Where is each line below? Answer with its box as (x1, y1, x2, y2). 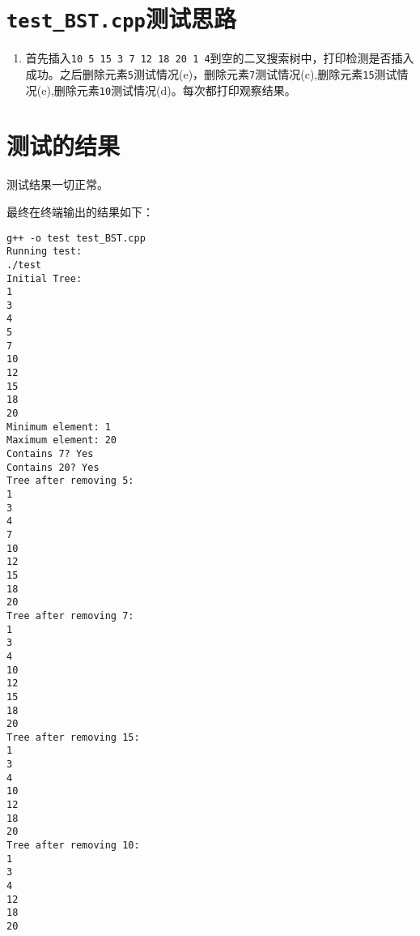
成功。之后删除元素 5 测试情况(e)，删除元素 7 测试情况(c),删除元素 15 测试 (25, 65, 397, 82)
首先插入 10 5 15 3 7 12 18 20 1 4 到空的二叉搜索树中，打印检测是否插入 (25, 49, 414, 66)
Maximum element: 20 (6, 434, 117, 447)
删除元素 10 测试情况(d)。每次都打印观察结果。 (53, 81, 296, 98)
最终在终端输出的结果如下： (6, 203, 154, 220)
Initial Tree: (6, 272, 83, 284)
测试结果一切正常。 (6, 176, 108, 193)
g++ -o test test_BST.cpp (6, 232, 146, 244)
